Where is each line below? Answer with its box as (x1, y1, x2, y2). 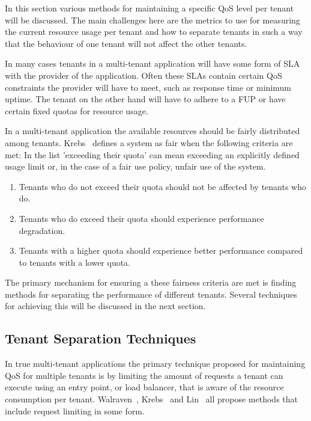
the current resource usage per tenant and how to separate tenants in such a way (5, 25, 303, 38)
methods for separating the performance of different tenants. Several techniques (5, 287, 297, 300)
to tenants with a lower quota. (19, 256, 131, 268)
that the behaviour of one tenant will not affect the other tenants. (5, 37, 247, 49)
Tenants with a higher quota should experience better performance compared (19, 244, 303, 257)
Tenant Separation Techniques (5, 329, 196, 348)
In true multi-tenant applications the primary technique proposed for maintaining (5, 357, 306, 370)
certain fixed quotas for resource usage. (5, 104, 148, 117)
